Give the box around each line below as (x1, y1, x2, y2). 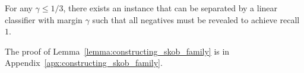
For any (5, 2, 33, 14)
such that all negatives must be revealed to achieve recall (92, 13, 300, 26)
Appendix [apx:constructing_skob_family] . (5, 56, 163, 69)
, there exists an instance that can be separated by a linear (63, 2, 278, 14)
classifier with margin (5, 13, 83, 26)
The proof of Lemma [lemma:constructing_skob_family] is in (5, 45, 230, 57)
